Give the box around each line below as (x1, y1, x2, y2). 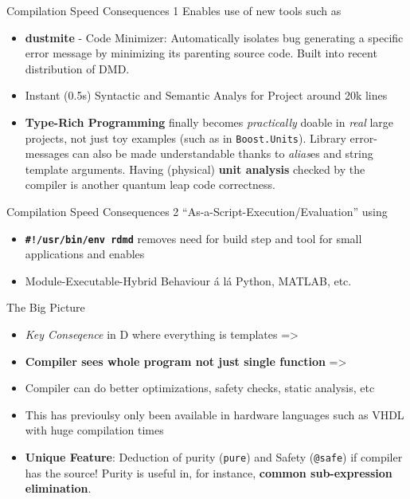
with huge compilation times (25, 422, 164, 438)
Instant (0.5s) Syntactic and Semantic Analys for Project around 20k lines (25, 87, 388, 104)
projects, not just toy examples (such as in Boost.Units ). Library (25, 129, 346, 146)
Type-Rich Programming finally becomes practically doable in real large (25, 113, 394, 130)
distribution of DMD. (25, 60, 130, 77)
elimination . (25, 480, 92, 497)
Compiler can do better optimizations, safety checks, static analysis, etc (25, 379, 375, 396)
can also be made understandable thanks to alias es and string (72, 145, 373, 162)
